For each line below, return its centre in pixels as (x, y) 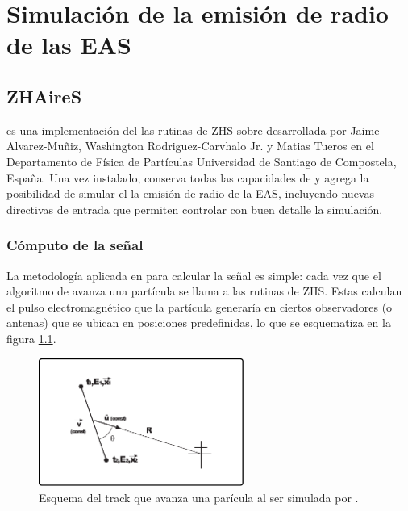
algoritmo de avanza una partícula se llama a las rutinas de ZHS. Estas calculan (204, 291)
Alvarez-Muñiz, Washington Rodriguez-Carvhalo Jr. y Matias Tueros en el (190, 146)
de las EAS (69, 45)
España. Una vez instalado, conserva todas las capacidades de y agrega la (188, 177)
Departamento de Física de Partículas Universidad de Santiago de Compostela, (202, 161)
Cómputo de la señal (75, 245)
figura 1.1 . (31, 338)
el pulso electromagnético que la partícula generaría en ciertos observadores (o (200, 306)
